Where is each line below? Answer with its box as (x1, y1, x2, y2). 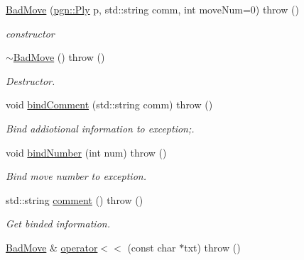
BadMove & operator (6, 239, 98, 254)
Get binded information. (6, 216, 110, 231)
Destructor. (6, 73, 55, 88)
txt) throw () (184, 239, 241, 254)
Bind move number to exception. (6, 169, 146, 183)
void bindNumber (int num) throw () (6, 145, 167, 159)
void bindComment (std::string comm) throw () (6, 97, 213, 112)
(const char (127, 239, 176, 254)
